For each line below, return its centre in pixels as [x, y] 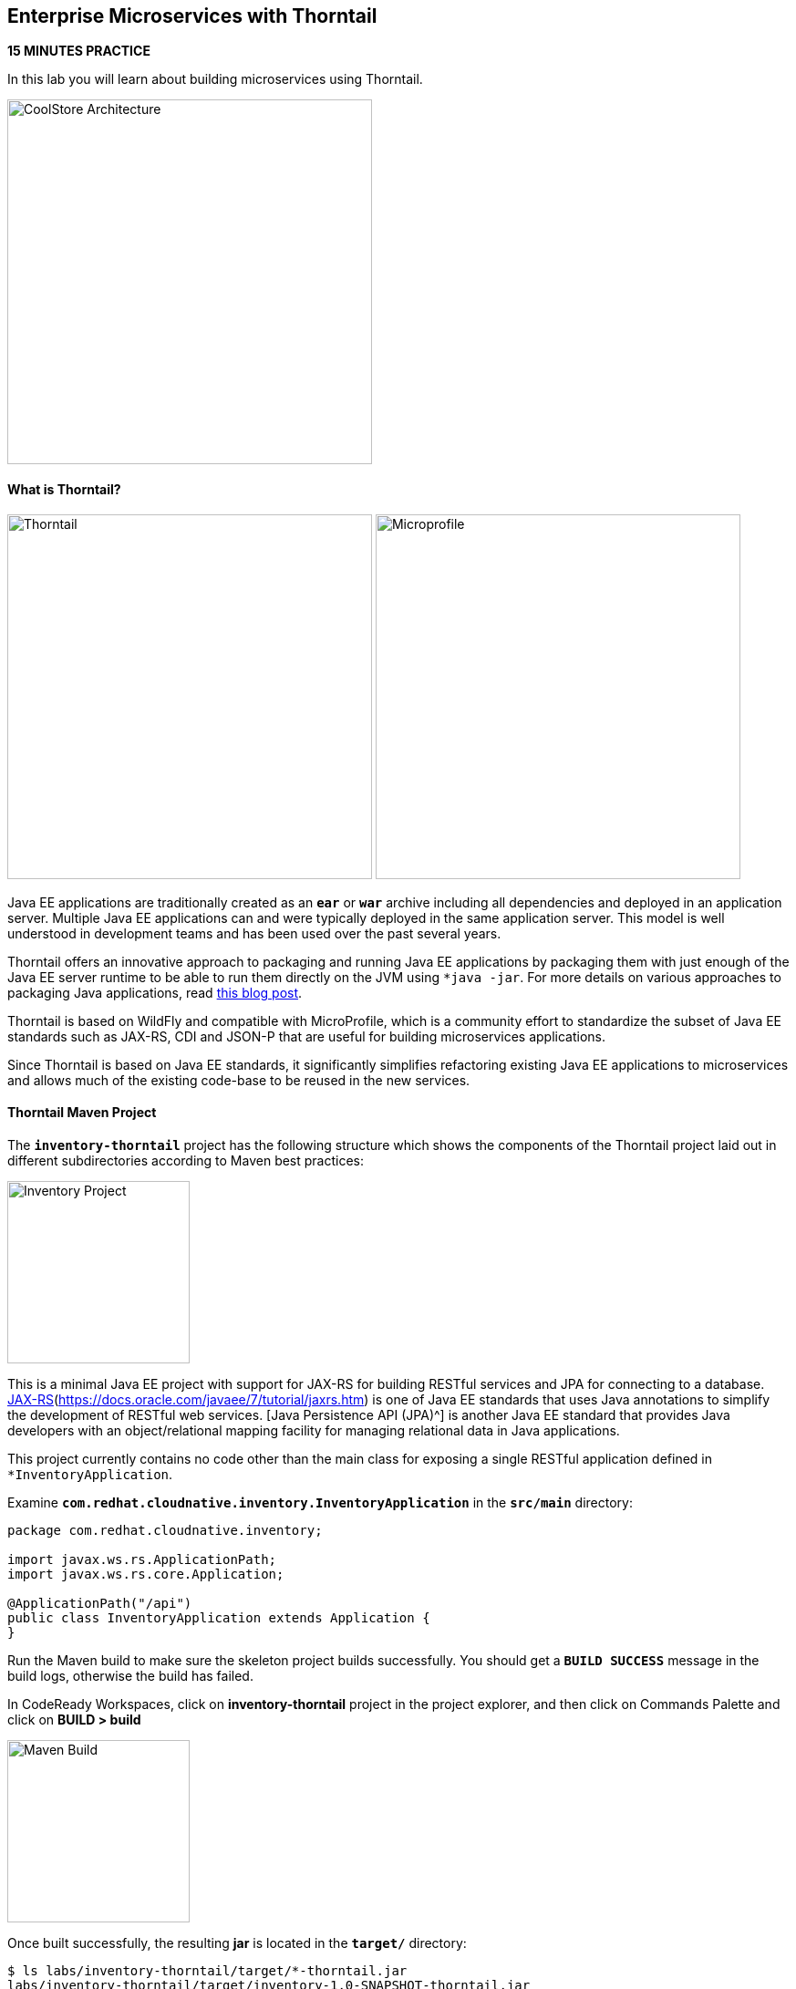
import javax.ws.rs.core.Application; [146, 1574]
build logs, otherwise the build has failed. [130, 1675]
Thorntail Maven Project [82, 1113]
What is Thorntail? [64, 490]
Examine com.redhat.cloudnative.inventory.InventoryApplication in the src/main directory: [320, 1502]
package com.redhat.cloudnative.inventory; [165, 1530]
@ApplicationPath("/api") [100, 1603]
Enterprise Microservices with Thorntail [192, 16]
